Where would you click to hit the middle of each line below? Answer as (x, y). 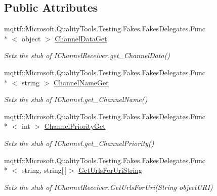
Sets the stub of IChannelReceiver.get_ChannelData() (87, 55)
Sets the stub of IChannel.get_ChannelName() (76, 99)
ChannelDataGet (81, 38)
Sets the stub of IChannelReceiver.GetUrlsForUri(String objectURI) (108, 187)
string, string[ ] (44, 170)
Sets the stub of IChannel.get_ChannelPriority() (79, 143)
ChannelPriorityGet (75, 126)
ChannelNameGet (81, 82)
